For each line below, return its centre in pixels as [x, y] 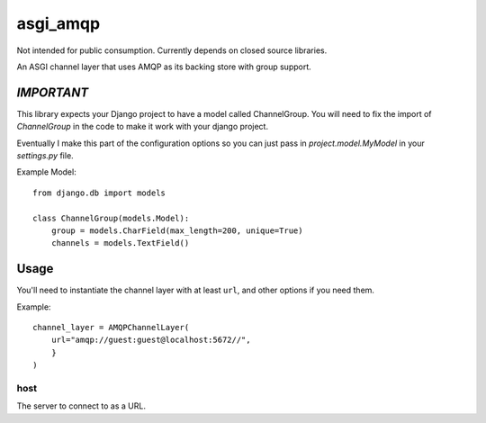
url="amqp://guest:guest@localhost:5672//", [151, 340]
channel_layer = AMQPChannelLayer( [111, 328]
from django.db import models [99, 193]
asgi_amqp [58, 23]
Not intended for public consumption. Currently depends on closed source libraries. [172, 50]
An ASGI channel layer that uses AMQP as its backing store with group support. [164, 67]
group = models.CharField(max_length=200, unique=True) [177, 230]
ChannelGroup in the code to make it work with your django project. [143, 127]
